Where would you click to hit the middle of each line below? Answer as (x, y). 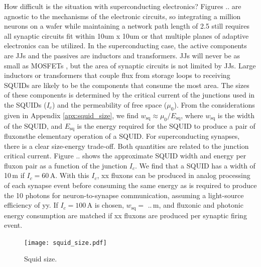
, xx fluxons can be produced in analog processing (174, 175)
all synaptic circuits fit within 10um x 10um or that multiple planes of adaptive (126, 35)
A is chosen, (105, 205)
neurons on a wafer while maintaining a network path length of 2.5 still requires (127, 26)
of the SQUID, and (33, 125)
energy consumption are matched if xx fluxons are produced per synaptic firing (125, 215)
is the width (236, 115)
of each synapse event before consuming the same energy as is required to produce (130, 185)
